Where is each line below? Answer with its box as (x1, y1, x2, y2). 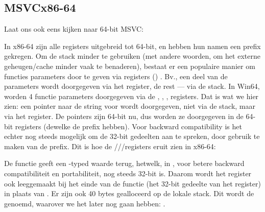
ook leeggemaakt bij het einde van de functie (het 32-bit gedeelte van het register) (4, 178, 261, 189)
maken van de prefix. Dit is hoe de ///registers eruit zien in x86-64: (4, 140, 216, 151)
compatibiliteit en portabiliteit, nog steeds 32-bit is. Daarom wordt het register (4, 168, 252, 178)
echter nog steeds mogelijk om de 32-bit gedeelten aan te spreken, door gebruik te (4, 131, 260, 142)
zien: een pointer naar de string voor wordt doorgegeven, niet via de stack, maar (4, 101, 255, 111)
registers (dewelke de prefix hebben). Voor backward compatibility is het (15, 121, 242, 131)
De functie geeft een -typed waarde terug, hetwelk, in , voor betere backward (4, 158, 245, 169)
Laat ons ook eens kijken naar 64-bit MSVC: (4, 23, 143, 34)
